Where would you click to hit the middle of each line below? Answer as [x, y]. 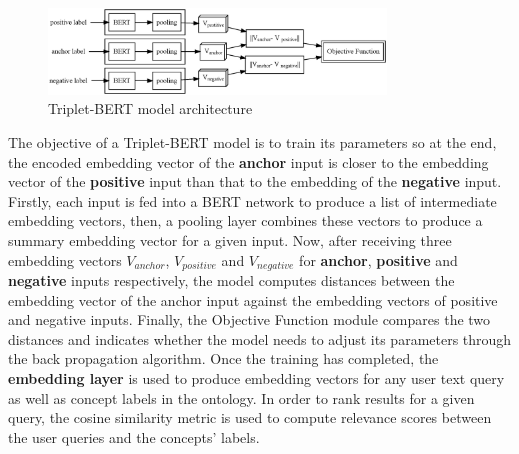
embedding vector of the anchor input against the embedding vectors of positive [253, 299]
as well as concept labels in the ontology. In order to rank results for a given [241, 397]
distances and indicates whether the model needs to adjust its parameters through [260, 338]
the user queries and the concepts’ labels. [134, 436]
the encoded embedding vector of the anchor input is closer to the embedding [248, 161]
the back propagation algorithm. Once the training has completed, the [223, 358]
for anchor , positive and [378, 259]
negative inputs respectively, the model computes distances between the [231, 279]
